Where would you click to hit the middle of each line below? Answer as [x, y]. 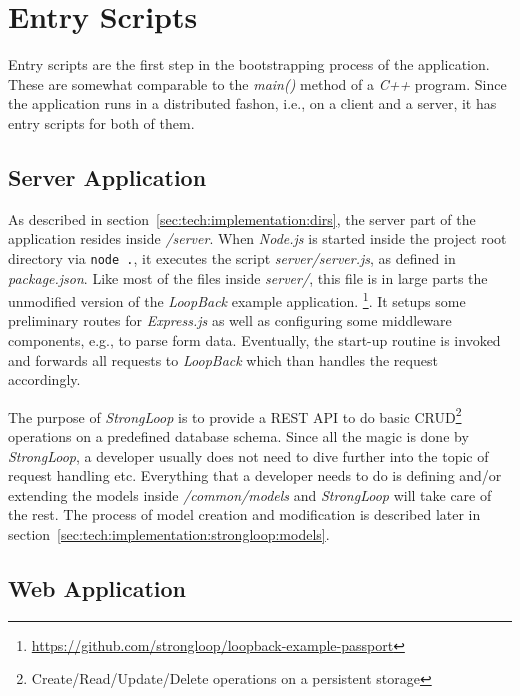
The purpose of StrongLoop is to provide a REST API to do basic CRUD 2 [235, 415]
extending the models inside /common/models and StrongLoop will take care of [250, 494]
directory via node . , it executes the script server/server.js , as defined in [232, 257]
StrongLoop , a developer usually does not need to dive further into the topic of [248, 455]
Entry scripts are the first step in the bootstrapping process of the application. [249, 64]
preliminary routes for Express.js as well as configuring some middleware [230, 320]
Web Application [97, 587]
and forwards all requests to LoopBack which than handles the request [223, 359]
